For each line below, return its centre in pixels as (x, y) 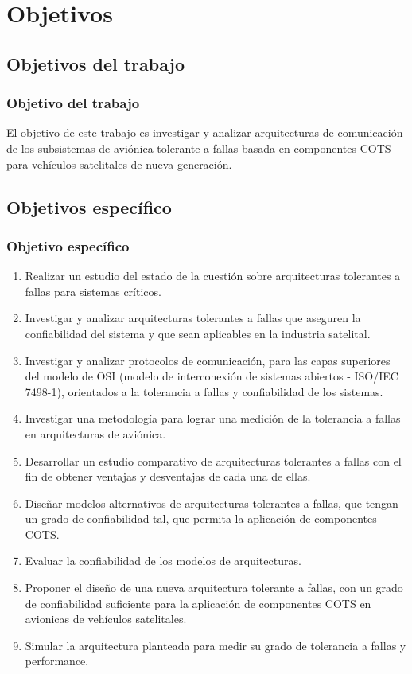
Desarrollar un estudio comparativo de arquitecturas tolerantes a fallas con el (213, 460)
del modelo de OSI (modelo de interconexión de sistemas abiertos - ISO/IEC (212, 376)
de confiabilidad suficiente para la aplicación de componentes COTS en (198, 603)
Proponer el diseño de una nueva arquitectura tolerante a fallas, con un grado (214, 588)
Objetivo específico (68, 245)
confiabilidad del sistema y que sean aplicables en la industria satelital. (198, 333)
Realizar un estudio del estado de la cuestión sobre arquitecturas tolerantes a (213, 276)
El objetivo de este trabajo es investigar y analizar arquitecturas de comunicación (205, 132)
